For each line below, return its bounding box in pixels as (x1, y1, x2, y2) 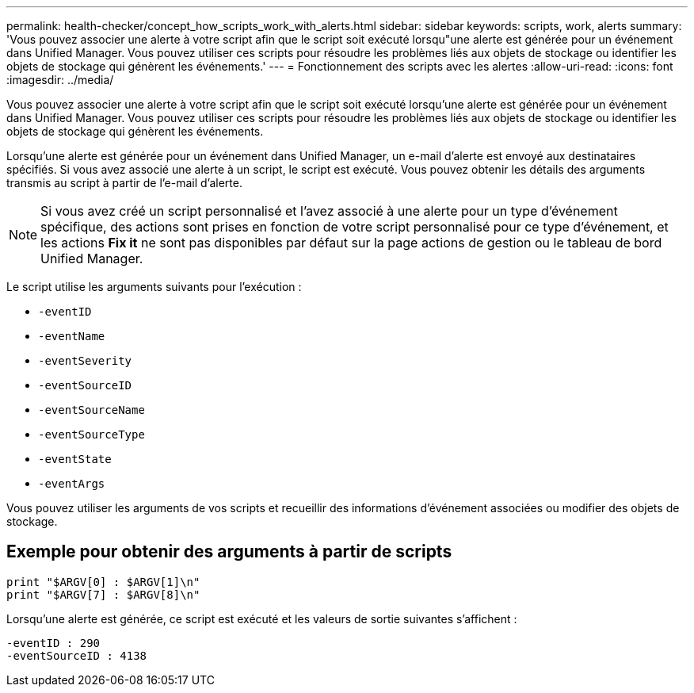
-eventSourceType (38, 428, 145, 441)
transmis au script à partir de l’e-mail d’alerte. (6, 176, 242, 190)
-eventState (38, 453, 112, 465)
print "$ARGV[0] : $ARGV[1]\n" (6, 575, 200, 588)
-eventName (38, 330, 105, 343)
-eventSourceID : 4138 (6, 649, 147, 662)
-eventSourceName (38, 404, 145, 416)
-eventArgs (38, 477, 105, 490)
